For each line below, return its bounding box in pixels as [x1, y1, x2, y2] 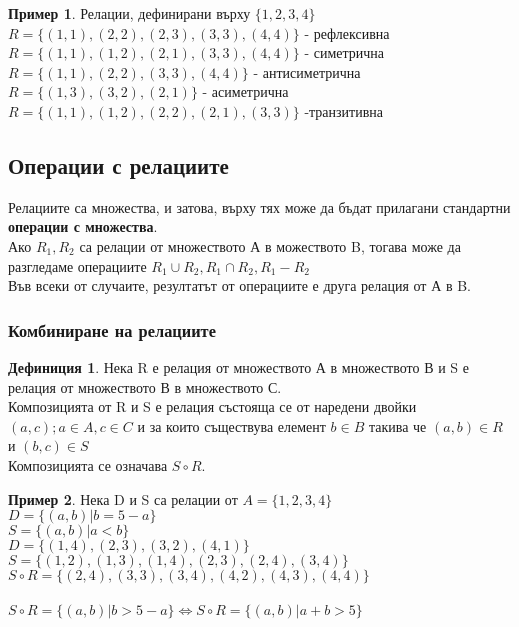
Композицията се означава [8, 454, 168, 475]
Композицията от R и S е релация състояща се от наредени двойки [8, 396, 417, 417]
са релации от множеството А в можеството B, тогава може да [79, 235, 461, 256]
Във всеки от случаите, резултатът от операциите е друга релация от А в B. [8, 275, 471, 296]
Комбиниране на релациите [8, 317, 216, 342]
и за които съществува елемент [137, 415, 326, 436]
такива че [368, 415, 427, 436]
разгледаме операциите [8, 255, 147, 276]
